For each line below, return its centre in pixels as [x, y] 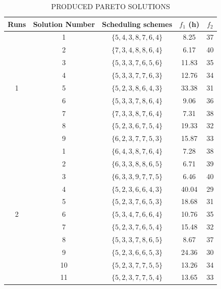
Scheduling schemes [137, 24]
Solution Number [64, 24]
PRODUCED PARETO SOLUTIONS [110, 6]
